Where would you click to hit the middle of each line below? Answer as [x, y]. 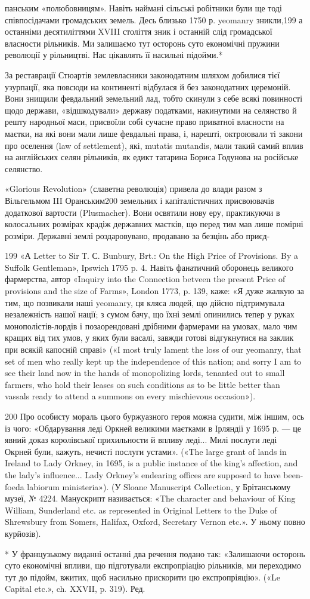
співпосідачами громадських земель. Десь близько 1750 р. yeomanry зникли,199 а [154, 19]
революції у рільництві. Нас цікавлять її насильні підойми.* [114, 55]
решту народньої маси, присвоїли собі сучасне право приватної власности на [145, 122]
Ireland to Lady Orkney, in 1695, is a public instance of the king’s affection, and [151, 463]
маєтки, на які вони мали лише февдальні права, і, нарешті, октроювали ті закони [154, 133]
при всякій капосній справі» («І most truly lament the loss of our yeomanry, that [153, 349]
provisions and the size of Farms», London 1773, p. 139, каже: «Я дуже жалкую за [154, 291]
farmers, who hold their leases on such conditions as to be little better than [142, 384]
